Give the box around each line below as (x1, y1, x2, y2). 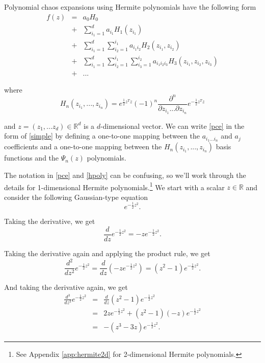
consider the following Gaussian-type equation (4, 191, 148, 202)
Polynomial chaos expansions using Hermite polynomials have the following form (4, 2, 256, 12)
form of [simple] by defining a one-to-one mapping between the (4, 130, 200, 141)
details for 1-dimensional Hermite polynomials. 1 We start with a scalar (4, 180, 225, 192)
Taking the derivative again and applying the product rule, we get (4, 247, 210, 258)
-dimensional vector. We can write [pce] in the (100, 120, 245, 131)
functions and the (4, 152, 59, 163)
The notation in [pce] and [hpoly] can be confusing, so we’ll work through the (4, 169, 246, 180)
